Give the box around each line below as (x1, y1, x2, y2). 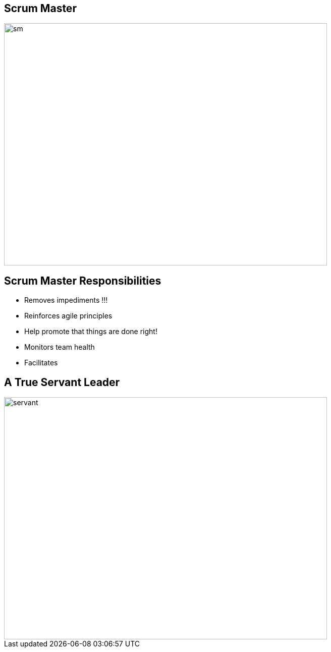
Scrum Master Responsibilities (4, 274, 161, 287)
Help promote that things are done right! (24, 327, 157, 336)
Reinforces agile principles (24, 311, 113, 320)
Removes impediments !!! (24, 296, 108, 305)
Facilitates (24, 358, 58, 367)
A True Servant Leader (4, 375, 120, 389)
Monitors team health (24, 343, 95, 352)
